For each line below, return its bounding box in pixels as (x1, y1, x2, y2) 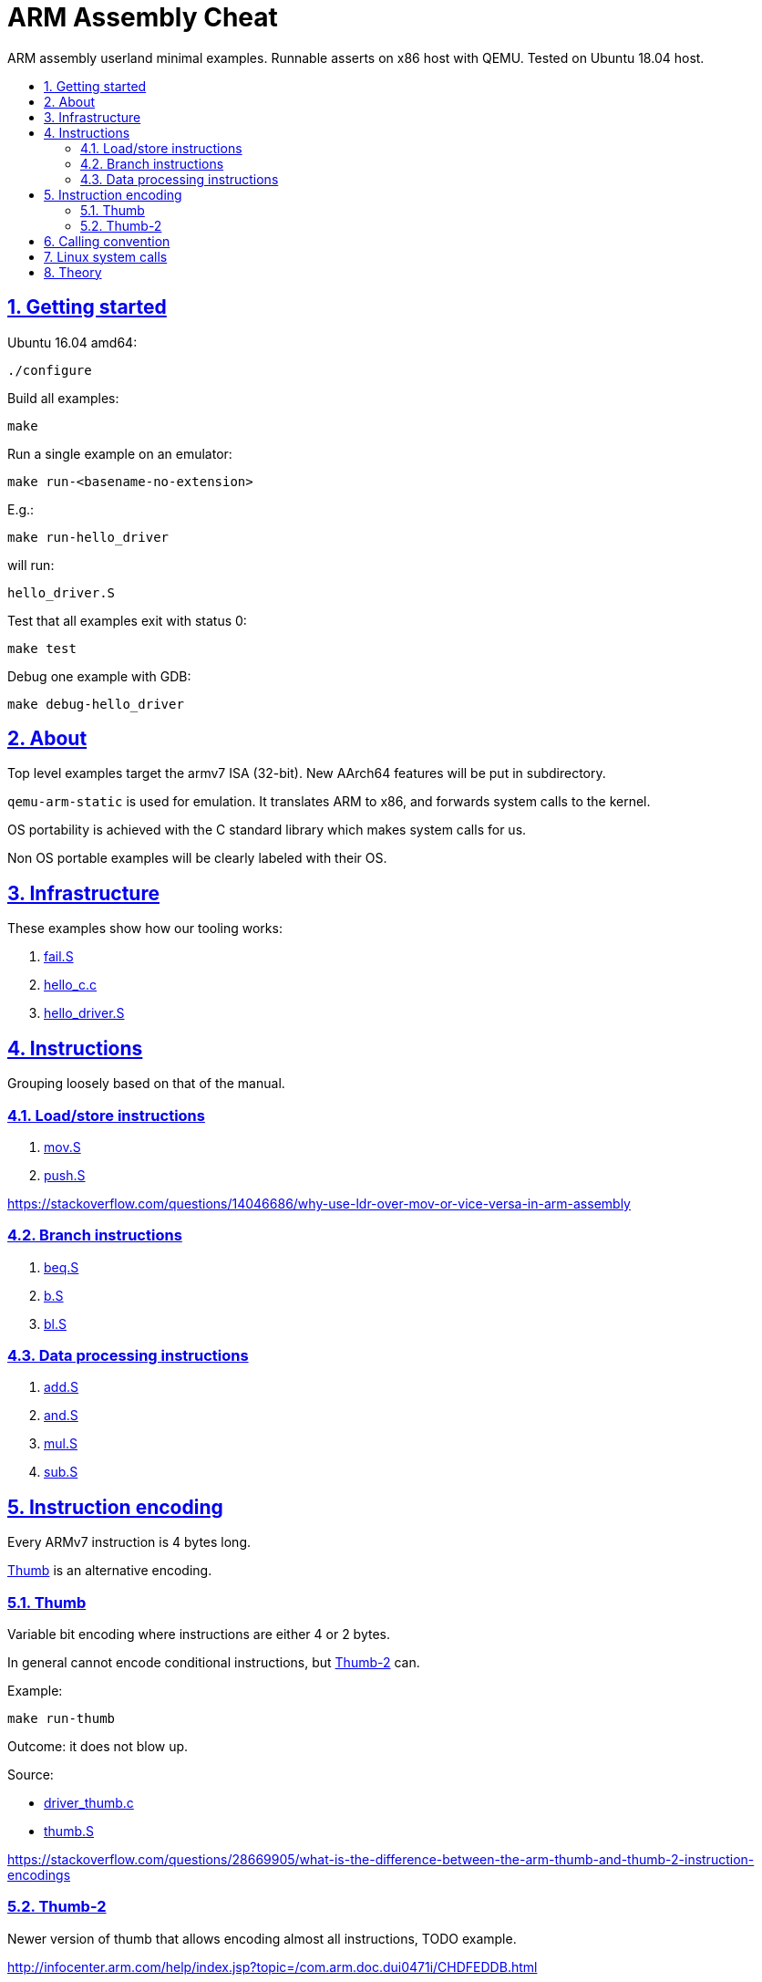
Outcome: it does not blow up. (7, 1738, 189, 1754)
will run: (7, 556, 55, 573)
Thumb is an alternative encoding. (7, 1562, 212, 1579)
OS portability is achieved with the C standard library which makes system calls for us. (7, 822, 527, 838)
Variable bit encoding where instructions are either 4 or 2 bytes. (7, 1625, 391, 1642)
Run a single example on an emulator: (7, 445, 232, 462)
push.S (44, 1167, 86, 1183)
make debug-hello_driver (7, 696, 184, 711)
